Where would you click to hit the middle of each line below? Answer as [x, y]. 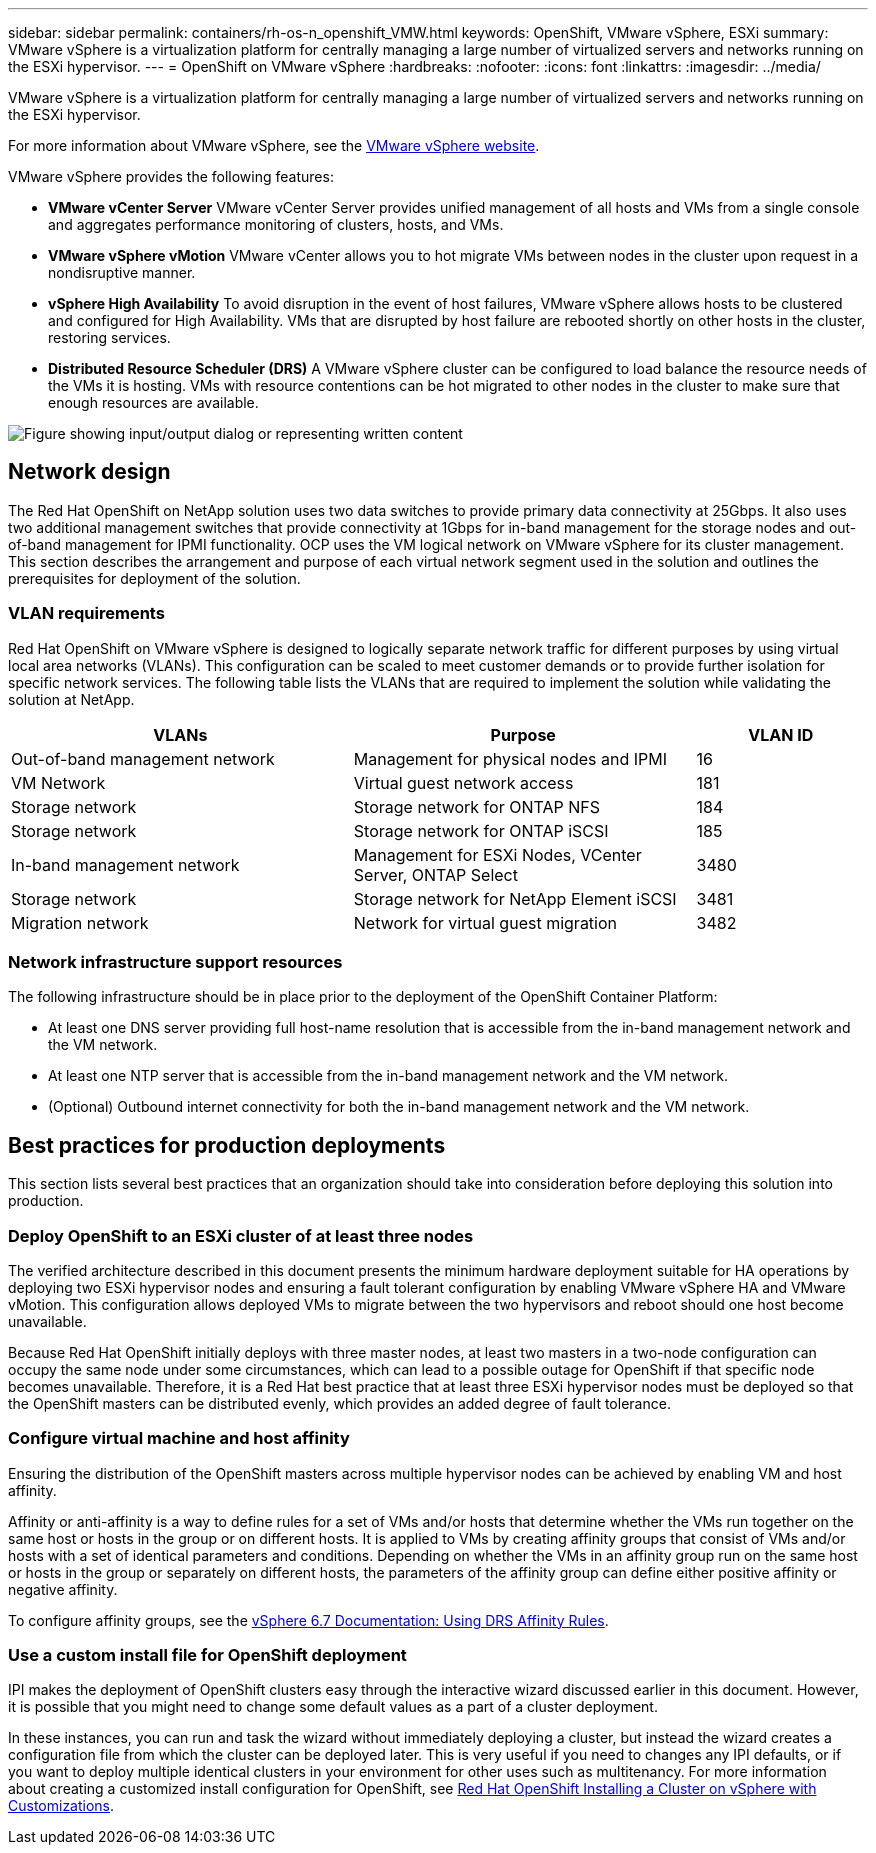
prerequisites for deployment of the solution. [154, 578]
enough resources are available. [153, 402]
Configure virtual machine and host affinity [179, 1438]
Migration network [80, 922]
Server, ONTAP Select [435, 874]
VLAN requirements [86, 613]
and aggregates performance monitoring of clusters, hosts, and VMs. [276, 224]
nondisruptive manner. [122, 272]
